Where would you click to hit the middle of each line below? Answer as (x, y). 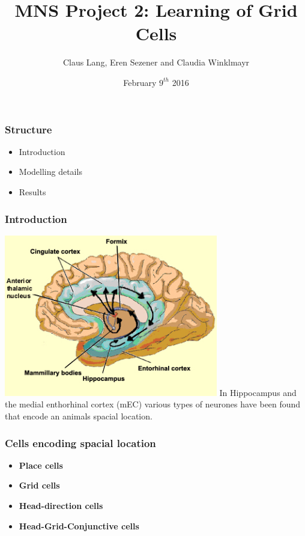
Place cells (41, 465)
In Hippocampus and (258, 392)
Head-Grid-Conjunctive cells (79, 525)
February (140, 82)
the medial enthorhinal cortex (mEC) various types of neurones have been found (153, 404)
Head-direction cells (61, 505)
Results (32, 191)
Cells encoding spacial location (80, 443)
